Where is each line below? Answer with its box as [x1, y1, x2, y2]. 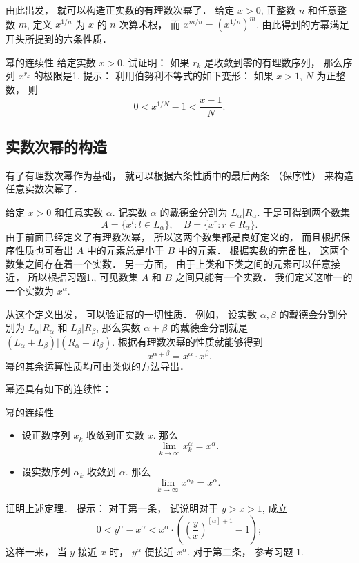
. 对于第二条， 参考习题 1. [187, 544, 304, 558]
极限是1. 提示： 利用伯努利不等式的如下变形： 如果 [43, 68, 273, 83]
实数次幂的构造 [6, 135, 107, 157]
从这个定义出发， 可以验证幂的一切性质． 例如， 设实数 [6, 306, 257, 321]
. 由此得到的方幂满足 [255, 17, 349, 31]
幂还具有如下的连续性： [6, 382, 112, 396]
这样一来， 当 [6, 544, 67, 558]
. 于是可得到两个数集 [257, 204, 350, 219]
